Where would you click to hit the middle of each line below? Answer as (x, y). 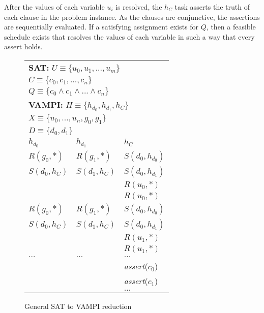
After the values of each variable (54, 7)
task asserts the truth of (212, 7)
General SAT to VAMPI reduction (78, 306)
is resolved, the (139, 7)
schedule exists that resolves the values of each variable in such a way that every (129, 36)
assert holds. (23, 46)
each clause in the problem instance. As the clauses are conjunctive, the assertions (132, 17)
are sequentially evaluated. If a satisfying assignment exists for (101, 27)
